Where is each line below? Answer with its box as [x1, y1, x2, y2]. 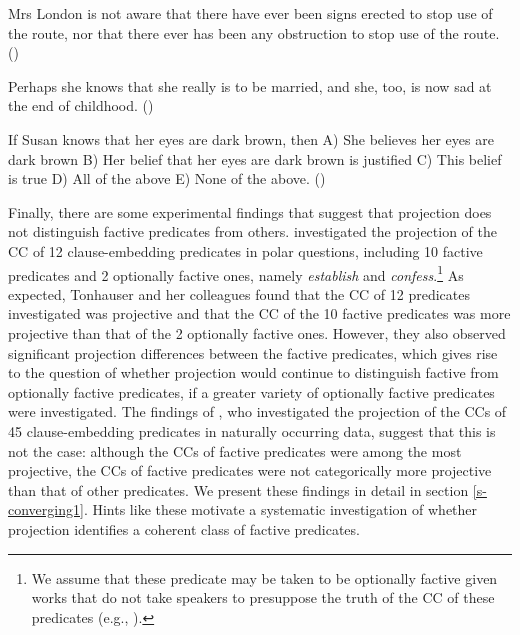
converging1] [8, 499, 84, 520]
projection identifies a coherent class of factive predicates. [8, 518, 360, 539]
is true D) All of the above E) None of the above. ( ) [8, 168, 326, 189]
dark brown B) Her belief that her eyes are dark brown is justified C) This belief [8, 148, 502, 169]
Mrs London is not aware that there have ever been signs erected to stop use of [8, 3, 493, 23]
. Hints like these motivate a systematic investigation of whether [83, 499, 478, 520]
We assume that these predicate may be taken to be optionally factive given [31, 567, 498, 588]
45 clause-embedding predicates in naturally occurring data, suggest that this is [8, 420, 496, 441]
